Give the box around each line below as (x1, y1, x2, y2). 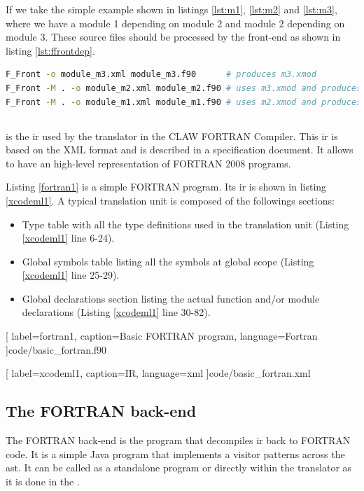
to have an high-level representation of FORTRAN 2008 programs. (6, 155, 291, 170)
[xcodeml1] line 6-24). (22, 230, 115, 245)
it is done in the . (6, 473, 80, 488)
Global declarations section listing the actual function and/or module (22, 291, 320, 305)
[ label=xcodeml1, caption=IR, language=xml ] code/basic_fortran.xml (6, 366, 311, 380)
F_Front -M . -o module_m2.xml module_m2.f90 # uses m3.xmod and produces (6, 83, 362, 93)
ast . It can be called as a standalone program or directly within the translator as (6, 460, 352, 475)
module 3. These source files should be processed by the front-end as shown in (6, 29, 341, 44)
